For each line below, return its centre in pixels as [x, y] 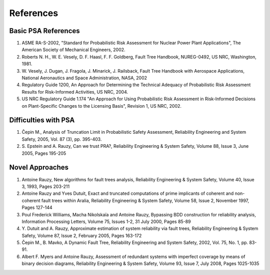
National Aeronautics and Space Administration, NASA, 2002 [84, 78]
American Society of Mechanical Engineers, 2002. [73, 50]
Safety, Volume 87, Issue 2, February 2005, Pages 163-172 [82, 235]
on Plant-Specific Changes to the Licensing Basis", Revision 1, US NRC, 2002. [102, 106]
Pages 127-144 [37, 207]
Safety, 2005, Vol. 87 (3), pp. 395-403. [62, 139]
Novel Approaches [39, 168]
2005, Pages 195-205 [44, 153]
